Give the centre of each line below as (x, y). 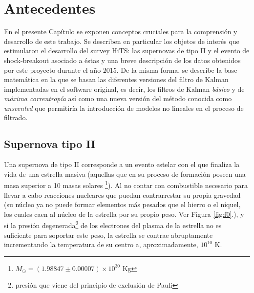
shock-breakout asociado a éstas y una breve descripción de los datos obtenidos (122, 60)
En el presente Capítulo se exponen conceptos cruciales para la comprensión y (121, 31)
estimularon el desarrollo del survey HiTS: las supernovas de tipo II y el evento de (127, 51)
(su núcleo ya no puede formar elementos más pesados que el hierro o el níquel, (122, 204)
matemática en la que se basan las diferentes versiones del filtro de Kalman (116, 79)
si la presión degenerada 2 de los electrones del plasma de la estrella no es (113, 225)
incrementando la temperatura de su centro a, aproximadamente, (101, 244)
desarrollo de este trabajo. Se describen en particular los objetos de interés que (122, 41)
